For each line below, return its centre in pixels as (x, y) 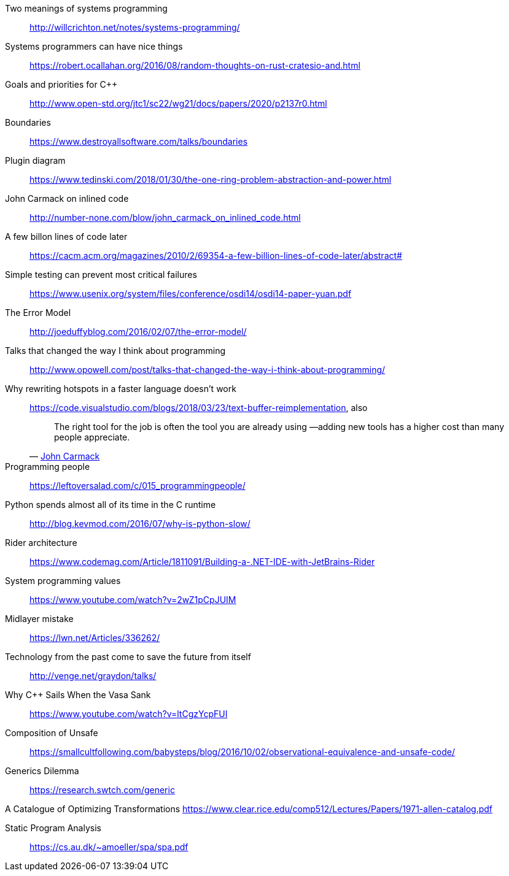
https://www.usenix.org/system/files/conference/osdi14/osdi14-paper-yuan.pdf (191, 294)
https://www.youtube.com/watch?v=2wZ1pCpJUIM (133, 600)
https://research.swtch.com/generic (102, 790)
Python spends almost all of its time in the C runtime (111, 505)
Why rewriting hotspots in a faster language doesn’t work (121, 389)
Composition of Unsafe (52, 733)
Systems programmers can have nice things (94, 46)
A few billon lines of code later (66, 236)
